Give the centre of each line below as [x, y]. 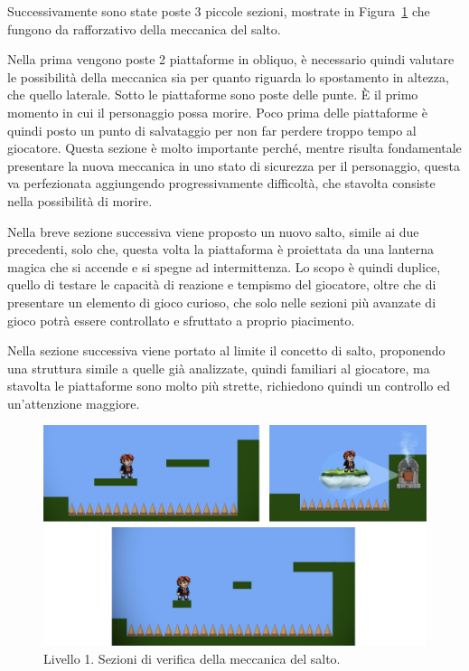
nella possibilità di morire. [80, 200]
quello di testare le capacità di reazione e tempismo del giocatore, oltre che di [222, 284]
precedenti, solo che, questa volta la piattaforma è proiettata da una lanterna [221, 249]
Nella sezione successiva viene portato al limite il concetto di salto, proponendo [226, 350]
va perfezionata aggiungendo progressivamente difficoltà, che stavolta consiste [221, 183]
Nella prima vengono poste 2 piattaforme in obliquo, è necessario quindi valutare [231, 59]
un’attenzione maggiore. [74, 403]
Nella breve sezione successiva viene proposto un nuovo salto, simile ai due [213, 231]
